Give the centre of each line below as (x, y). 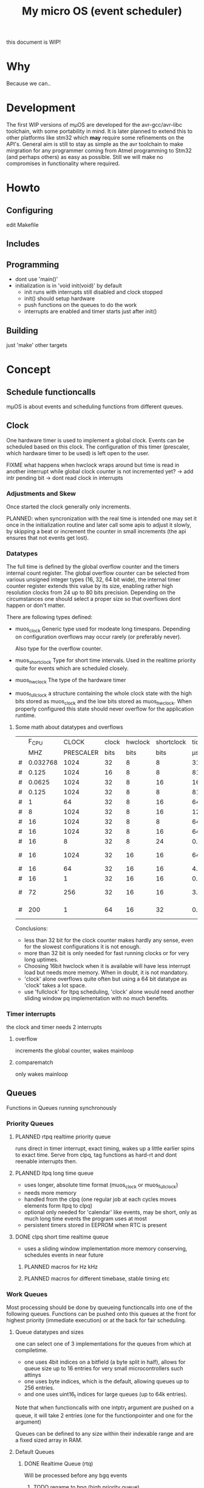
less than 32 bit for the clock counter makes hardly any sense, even (109, 940)
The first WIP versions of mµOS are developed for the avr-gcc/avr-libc (94, 125)
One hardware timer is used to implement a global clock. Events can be (95, 440)
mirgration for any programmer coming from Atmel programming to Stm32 (99, 150)
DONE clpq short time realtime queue (62, 1237)
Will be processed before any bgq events (76, 1475)
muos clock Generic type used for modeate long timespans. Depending (103, 630)
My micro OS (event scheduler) (102, 11)
